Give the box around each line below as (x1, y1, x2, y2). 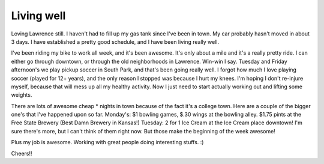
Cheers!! (11, 150, 32, 157)
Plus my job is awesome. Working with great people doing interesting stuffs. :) (11, 139, 204, 146)
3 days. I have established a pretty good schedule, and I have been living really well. (11, 38, 219, 45)
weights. (11, 91, 32, 99)
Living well (11, 9, 66, 22)
